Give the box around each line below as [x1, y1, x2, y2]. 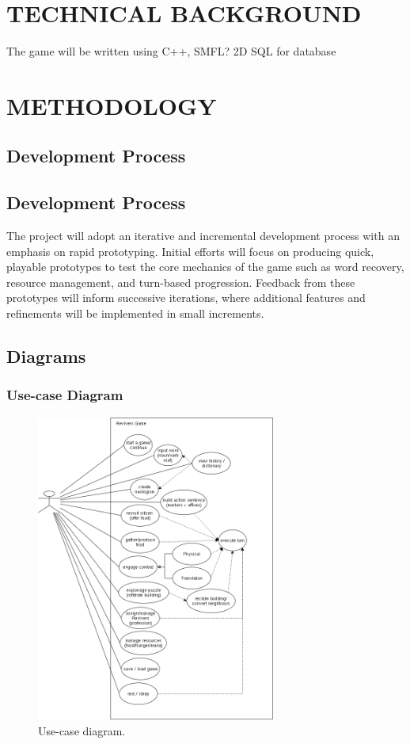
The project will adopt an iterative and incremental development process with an [6, 227, 400, 244]
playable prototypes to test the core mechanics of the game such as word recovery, [6, 258, 404, 275]
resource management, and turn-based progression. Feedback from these [6, 273, 355, 290]
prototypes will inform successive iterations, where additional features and [6, 289, 366, 306]
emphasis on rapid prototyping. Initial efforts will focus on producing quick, [6, 242, 374, 259]
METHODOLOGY [6, 89, 217, 121]
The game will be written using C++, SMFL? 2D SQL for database [6, 43, 336, 59]
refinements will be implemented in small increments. [6, 305, 264, 322]
